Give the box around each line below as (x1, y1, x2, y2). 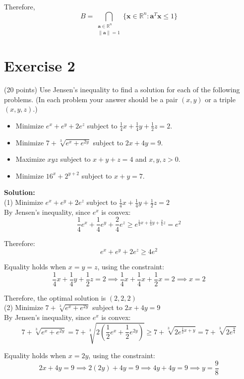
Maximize (15, 154, 45, 164)
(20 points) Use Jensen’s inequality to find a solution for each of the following (4, 84, 240, 95)
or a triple (205, 94, 236, 104)
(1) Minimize (4, 197, 43, 207)
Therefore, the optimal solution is (4, 292, 106, 303)
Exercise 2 (4, 56, 75, 76)
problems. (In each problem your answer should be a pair (4, 94, 178, 104)
